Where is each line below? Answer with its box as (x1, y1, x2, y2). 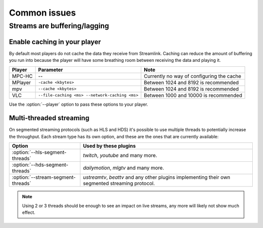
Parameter (38, 66, 63, 73)
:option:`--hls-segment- (12, 149, 67, 156)
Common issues (9, 7, 76, 18)
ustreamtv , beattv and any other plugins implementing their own (83, 174, 231, 181)
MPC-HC (12, 73, 33, 79)
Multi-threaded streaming (9, 114, 90, 122)
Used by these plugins (83, 143, 136, 150)
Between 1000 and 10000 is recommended (144, 92, 243, 98)
